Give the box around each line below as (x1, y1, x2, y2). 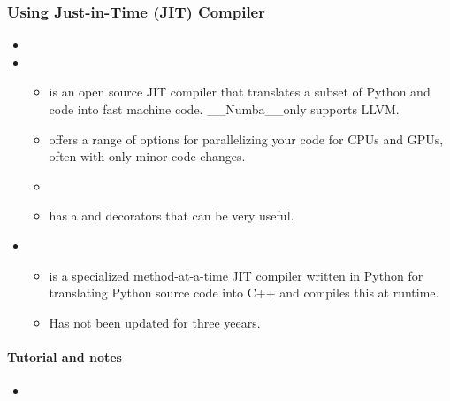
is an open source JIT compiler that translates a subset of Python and (49, 82, 431, 101)
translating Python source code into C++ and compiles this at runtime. (49, 283, 439, 302)
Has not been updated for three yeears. (49, 312, 261, 331)
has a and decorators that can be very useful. (49, 206, 294, 225)
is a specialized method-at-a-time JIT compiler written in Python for (49, 266, 423, 284)
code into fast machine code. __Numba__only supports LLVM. (49, 100, 400, 118)
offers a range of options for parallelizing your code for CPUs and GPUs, (49, 129, 444, 148)
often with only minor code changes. (49, 147, 246, 166)
